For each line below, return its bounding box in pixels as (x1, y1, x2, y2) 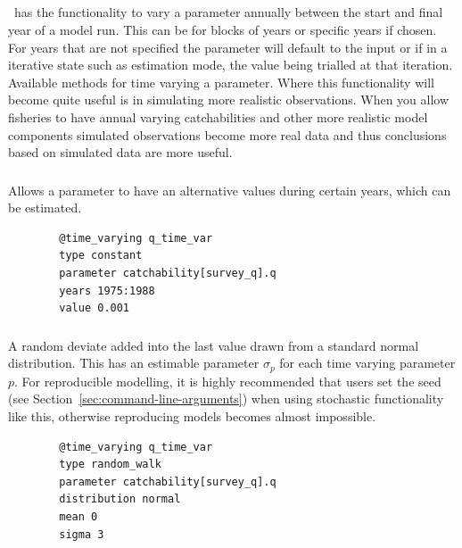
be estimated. (8, 198, 82, 217)
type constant (59, 249, 143, 262)
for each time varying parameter (279, 353, 456, 372)
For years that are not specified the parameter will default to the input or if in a (8, 37, 448, 56)
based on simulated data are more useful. (8, 143, 233, 162)
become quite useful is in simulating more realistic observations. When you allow (8, 90, 450, 109)
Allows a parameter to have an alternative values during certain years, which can (8, 180, 451, 199)
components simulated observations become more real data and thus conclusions (8, 125, 447, 144)
